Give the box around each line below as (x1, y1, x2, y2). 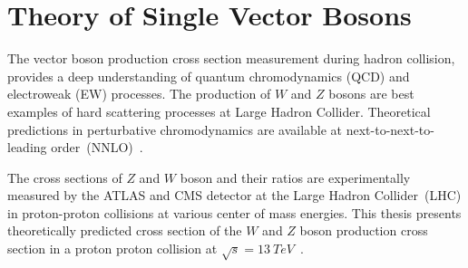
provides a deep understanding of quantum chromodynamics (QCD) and (7, 66, 410, 85)
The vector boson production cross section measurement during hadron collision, (7, 49, 455, 68)
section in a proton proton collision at (7, 239, 218, 258)
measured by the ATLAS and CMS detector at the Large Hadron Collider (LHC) (7, 186, 462, 205)
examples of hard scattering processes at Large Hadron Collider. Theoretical (7, 101, 431, 120)
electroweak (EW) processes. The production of (7, 84, 271, 103)
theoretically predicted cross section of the (7, 221, 242, 240)
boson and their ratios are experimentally (180, 167, 411, 187)
